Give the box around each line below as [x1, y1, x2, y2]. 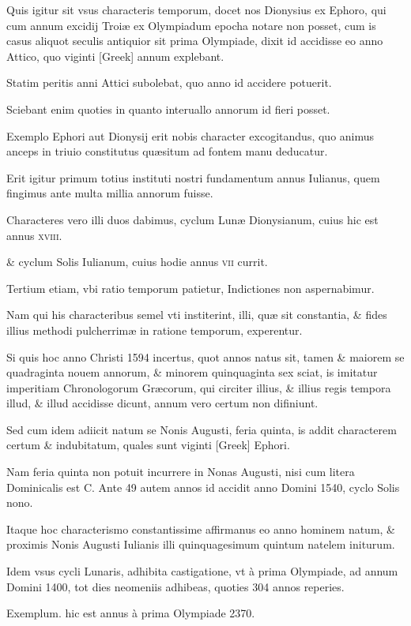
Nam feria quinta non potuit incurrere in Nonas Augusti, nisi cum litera [6, 463, 355, 480]
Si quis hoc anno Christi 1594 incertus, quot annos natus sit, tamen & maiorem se [6, 348, 405, 365]
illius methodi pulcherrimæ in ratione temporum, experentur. [6, 321, 303, 338]
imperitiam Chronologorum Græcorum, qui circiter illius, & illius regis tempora [6, 379, 391, 395]
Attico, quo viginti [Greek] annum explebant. [6, 47, 224, 64]
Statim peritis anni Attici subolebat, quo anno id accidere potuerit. [6, 74, 332, 91]
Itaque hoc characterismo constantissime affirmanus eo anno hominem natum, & [6, 520, 396, 537]
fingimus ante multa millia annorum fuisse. [6, 185, 213, 201]
